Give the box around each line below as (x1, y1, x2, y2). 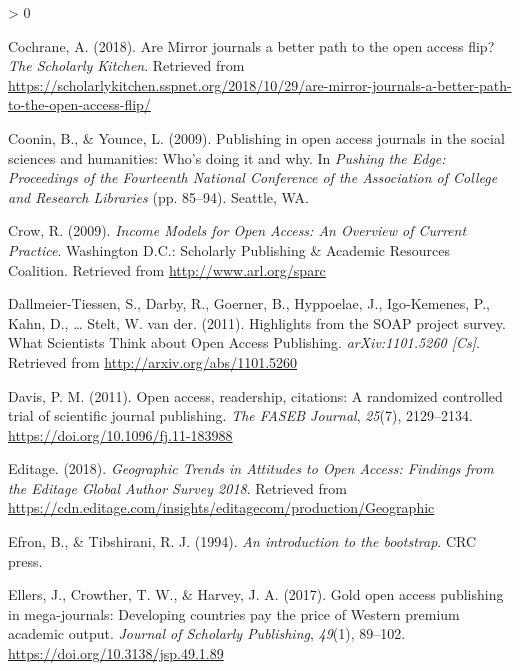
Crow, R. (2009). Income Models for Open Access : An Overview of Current (8, 220, 467, 241)
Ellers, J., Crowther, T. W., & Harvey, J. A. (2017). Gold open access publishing (8, 584, 504, 605)
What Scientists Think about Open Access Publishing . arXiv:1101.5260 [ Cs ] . (8, 332, 480, 353)
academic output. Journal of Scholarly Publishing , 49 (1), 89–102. (8, 623, 406, 644)
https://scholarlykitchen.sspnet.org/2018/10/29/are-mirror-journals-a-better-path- (8, 74, 512, 95)
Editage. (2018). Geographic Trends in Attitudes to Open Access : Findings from (8, 458, 494, 479)
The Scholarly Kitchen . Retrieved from (8, 55, 245, 76)
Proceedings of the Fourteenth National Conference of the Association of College (8, 167, 498, 188)
